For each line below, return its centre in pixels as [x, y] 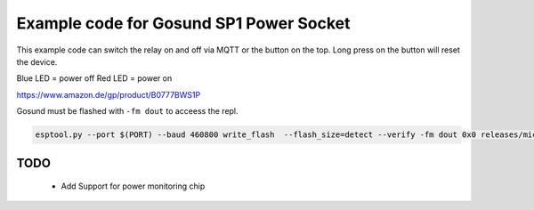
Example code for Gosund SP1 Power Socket [183, 23]
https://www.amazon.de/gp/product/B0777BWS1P [109, 94]
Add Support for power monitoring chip [133, 186]
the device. [37, 61]
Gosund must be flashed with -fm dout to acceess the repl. [128, 111]
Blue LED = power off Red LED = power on [94, 78]
